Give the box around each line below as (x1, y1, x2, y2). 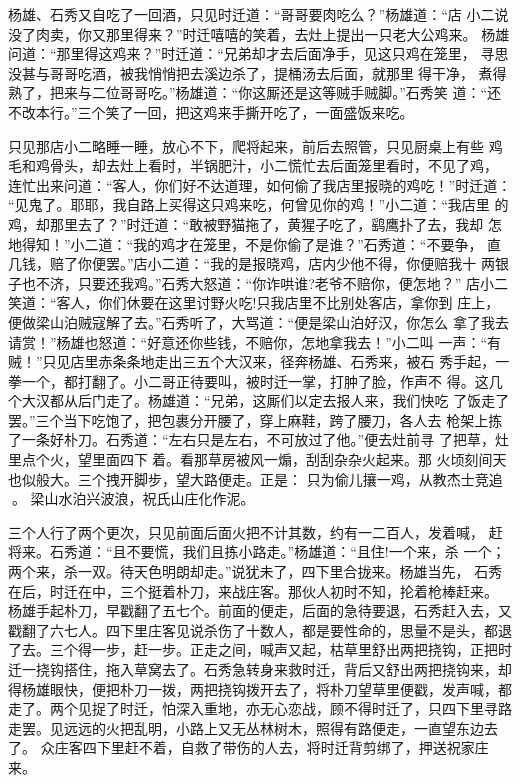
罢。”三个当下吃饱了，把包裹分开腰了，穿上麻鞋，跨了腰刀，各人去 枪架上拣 (8, 409, 503, 430)
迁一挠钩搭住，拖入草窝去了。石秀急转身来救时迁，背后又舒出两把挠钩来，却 (8, 659, 512, 679)
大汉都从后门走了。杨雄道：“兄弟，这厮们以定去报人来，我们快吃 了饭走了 (21, 390, 510, 411)
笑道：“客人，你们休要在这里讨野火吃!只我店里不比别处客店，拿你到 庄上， (8, 292, 500, 313)
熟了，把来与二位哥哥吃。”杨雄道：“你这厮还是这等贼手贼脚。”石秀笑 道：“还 (8, 82, 502, 103)
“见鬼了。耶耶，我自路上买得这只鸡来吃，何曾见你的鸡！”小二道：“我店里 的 (8, 194, 509, 215)
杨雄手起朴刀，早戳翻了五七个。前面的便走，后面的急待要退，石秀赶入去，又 (8, 600, 512, 621)
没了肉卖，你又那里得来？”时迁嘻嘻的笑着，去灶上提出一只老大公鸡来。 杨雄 (8, 23, 510, 44)
